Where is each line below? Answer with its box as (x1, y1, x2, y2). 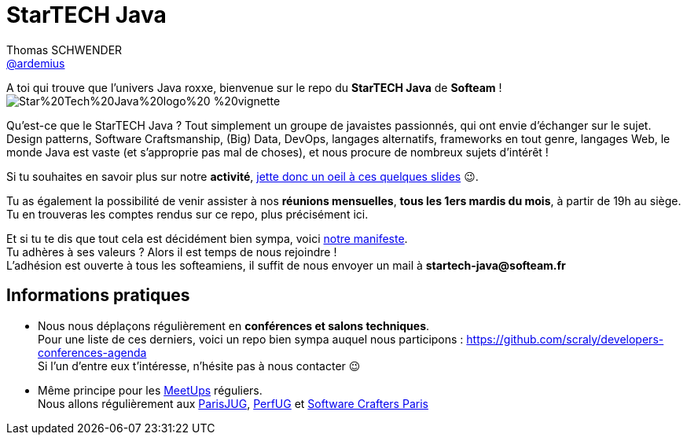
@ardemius (6, 56, 65, 70)
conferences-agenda (38, 345, 147, 359)
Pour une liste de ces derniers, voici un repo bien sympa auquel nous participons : (38, 332, 464, 346)
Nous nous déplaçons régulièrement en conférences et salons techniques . (38, 318, 430, 333)
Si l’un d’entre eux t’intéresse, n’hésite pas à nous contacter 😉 (38, 358, 361, 373)
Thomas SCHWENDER (6, 42, 123, 57)
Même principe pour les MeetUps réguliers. (38, 383, 263, 397)
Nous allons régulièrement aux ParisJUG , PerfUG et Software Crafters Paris (38, 396, 428, 410)
